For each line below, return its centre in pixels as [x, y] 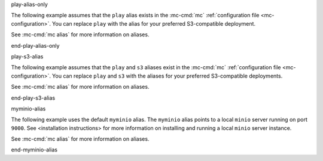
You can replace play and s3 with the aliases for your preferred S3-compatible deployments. [167, 76]
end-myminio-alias [34, 150]
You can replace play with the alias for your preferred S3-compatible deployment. [154, 23]
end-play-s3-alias [33, 98]
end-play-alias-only [35, 45]
